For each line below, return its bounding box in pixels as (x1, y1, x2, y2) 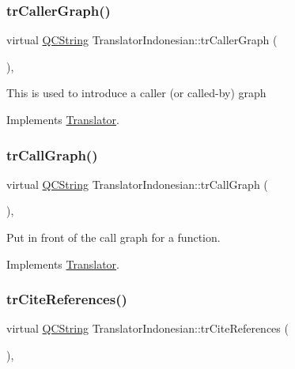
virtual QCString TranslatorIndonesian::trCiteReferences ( (6, 320, 289, 337)
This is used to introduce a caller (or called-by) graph (6, 85, 267, 101)
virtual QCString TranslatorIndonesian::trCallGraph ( (6, 175, 268, 192)
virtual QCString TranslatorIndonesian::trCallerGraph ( (6, 32, 278, 48)
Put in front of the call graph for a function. (6, 229, 221, 245)
